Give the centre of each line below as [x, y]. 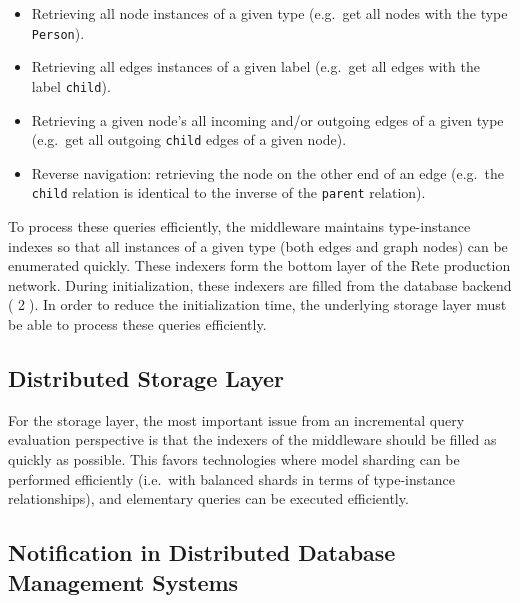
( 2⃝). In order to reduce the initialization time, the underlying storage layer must [257, 304]
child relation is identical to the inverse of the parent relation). [228, 192]
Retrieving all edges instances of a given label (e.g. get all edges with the [255, 66]
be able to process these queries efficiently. [137, 323]
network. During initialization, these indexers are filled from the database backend [260, 284]
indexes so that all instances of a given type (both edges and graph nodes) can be [258, 245]
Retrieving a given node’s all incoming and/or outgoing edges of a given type [267, 119]
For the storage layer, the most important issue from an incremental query [236, 419]
